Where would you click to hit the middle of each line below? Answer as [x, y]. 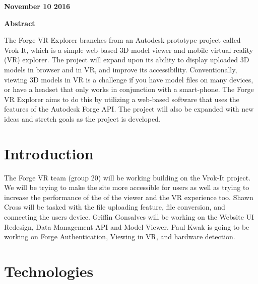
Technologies [49, 271]
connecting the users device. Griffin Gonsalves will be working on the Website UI [129, 217]
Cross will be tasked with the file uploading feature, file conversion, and [115, 207]
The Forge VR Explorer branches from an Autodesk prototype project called [122, 40]
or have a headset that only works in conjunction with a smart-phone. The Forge [129, 89]
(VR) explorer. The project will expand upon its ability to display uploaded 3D [127, 60]
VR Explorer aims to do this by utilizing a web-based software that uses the [122, 99]
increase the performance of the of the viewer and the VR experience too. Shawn [129, 197]
